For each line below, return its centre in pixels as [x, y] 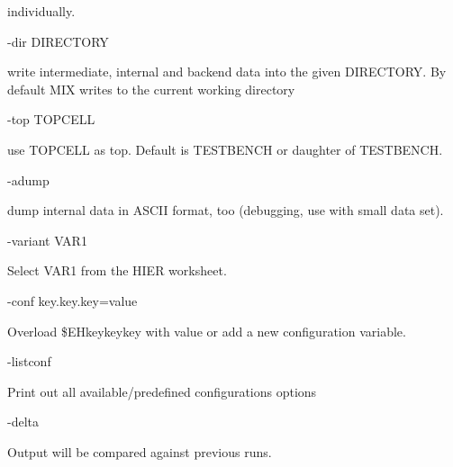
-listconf [29, 361]
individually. [41, 11]
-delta [23, 422]
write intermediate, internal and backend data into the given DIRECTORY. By [227, 72]
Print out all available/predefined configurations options [162, 391]
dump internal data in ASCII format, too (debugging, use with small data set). [226, 210]
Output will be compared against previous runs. [140, 451]
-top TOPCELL [51, 119]
